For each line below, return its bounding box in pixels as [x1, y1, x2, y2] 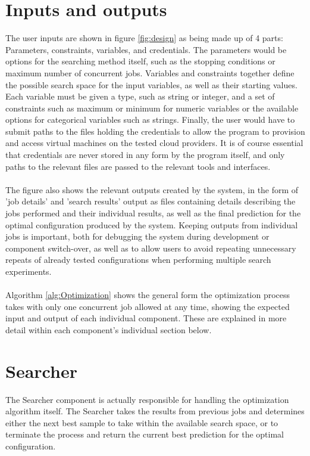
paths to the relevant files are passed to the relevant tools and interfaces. [5, 160, 271, 172]
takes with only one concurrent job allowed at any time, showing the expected [5, 300, 290, 312]
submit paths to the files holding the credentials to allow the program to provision [5, 125, 305, 137]
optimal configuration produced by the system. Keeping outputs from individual [5, 218, 298, 231]
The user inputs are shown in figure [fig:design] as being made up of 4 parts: [5, 32, 283, 44]
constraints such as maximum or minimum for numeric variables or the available [5, 101, 299, 114]
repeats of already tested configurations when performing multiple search [5, 253, 271, 266]
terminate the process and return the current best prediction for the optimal [5, 428, 284, 441]
